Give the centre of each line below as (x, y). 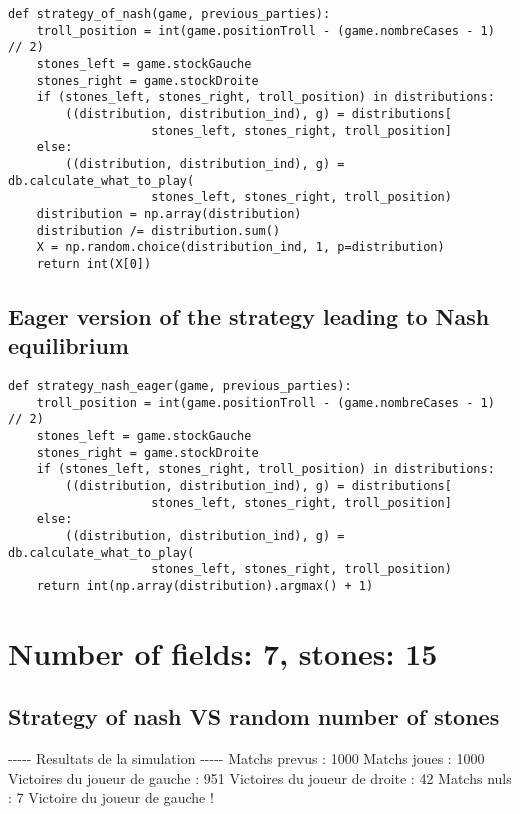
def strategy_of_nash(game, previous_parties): (169, 14)
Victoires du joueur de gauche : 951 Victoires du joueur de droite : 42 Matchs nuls (260, 777)
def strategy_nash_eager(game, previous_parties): (180, 386)
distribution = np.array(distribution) (169, 213)
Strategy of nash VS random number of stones (254, 716)
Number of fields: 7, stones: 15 (223, 652)
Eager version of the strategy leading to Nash (249, 315)
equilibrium (68, 345)
